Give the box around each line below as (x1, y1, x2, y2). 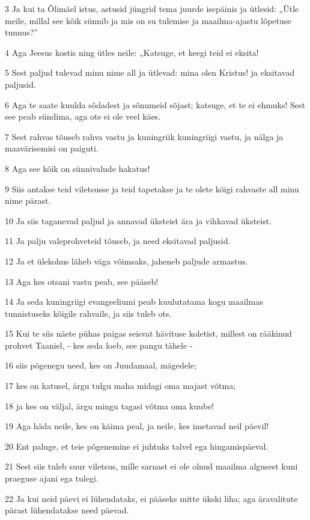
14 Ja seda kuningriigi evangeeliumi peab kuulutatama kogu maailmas (5, 295, 263, 308)
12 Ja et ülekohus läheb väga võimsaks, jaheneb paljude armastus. (5, 254, 248, 267)
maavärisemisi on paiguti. (5, 142, 99, 154)
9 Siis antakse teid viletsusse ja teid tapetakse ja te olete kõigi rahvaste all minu (5, 182, 299, 195)
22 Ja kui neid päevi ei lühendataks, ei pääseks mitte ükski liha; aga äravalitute (5, 492, 298, 504)
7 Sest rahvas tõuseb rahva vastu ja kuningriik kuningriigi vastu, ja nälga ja (5, 130, 284, 142)
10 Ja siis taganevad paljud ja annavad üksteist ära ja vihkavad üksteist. (5, 214, 272, 227)
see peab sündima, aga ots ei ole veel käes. (5, 110, 161, 123)
